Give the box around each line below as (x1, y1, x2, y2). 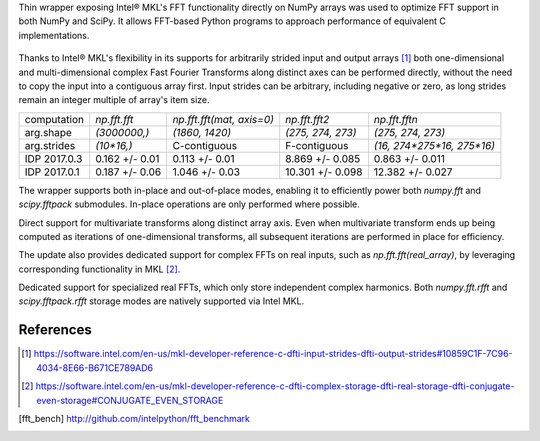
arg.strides (24, 138, 76, 152)
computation (24, 112, 85, 126)
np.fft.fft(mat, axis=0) (172, 112, 275, 126)
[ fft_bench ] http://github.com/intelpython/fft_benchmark (18, 412, 250, 424)
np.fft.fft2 (285, 112, 330, 126)
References (18, 321, 92, 339)
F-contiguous (285, 138, 349, 152)
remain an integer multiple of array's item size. (18, 94, 210, 106)
